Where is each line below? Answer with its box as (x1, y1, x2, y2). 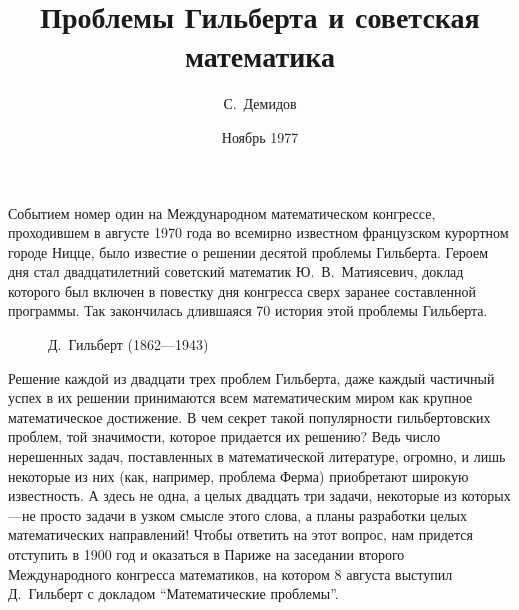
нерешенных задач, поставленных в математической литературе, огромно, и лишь (8, 446, 506, 467)
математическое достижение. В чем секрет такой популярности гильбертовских (8, 406, 491, 427)
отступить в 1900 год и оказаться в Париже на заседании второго (8, 544, 405, 564)
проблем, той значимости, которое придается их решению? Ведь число (8, 426, 441, 447)
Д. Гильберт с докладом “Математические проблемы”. (8, 583, 339, 604)
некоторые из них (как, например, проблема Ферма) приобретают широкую (8, 465, 469, 486)
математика (184, 35, 336, 76)
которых (461, 485, 511, 506)
